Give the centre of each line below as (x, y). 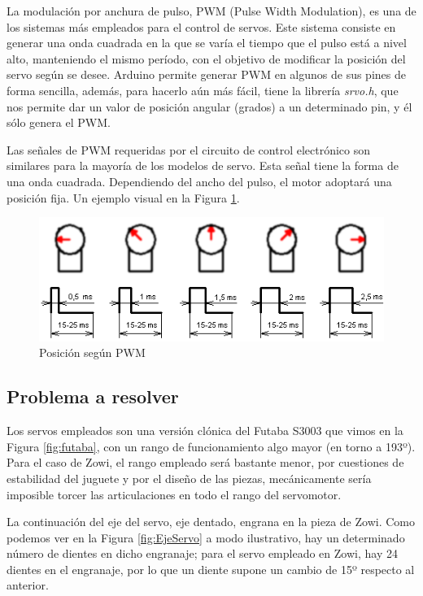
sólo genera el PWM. (59, 122)
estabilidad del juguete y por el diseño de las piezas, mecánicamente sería (189, 478)
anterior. (28, 585)
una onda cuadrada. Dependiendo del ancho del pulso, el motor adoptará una (199, 181)
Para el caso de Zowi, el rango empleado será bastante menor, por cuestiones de (205, 462)
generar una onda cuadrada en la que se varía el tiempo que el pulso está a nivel (207, 43)
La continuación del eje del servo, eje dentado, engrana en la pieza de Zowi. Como (211, 522)
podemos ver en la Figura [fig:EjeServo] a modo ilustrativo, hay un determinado (206, 537)
